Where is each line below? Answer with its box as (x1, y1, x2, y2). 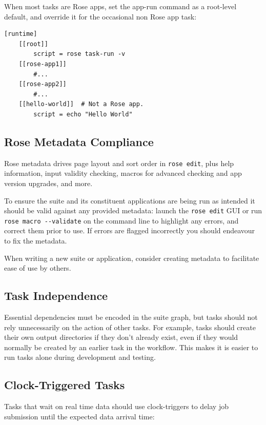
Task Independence (4, 288, 108, 303)
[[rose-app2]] (18, 80, 67, 88)
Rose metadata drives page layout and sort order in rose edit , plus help (4, 157, 234, 168)
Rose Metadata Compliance (4, 133, 154, 149)
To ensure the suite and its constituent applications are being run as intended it (4, 195, 255, 206)
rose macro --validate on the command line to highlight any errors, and (4, 215, 239, 226)
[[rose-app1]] (18, 60, 67, 68)
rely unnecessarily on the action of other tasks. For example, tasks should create (4, 321, 256, 332)
